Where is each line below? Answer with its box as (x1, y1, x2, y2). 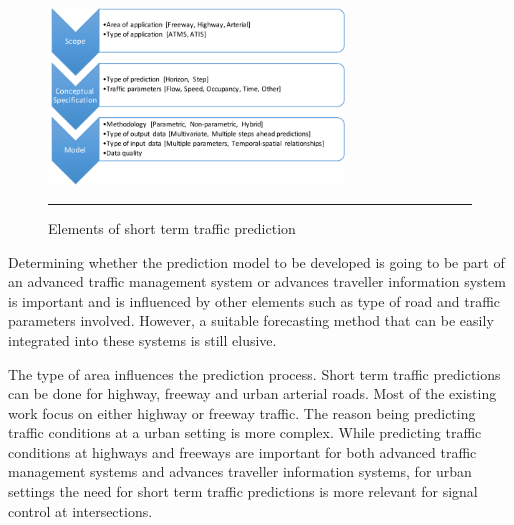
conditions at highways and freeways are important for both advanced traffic (8, 441, 477, 462)
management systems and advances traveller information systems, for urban (8, 461, 472, 482)
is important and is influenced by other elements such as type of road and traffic (8, 290, 501, 311)
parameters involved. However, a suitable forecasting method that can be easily (8, 310, 494, 331)
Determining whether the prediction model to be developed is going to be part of (8, 251, 505, 272)
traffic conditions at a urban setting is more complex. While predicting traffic (8, 422, 482, 443)
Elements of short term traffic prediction (48, 217, 296, 238)
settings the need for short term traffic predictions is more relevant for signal (8, 481, 478, 502)
